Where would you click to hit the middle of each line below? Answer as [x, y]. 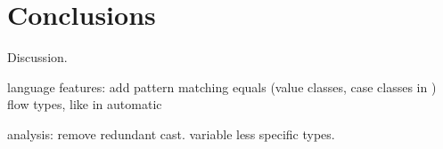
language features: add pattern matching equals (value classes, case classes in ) [222, 86]
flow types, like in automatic [85, 104]
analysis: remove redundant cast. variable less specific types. [171, 133]
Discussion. [37, 57]
